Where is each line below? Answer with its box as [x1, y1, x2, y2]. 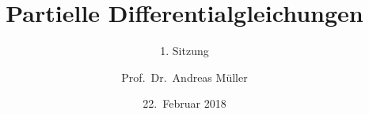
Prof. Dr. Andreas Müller [121, 68, 248, 85]
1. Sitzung [160, 42, 209, 59]
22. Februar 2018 [143, 95, 226, 112]
